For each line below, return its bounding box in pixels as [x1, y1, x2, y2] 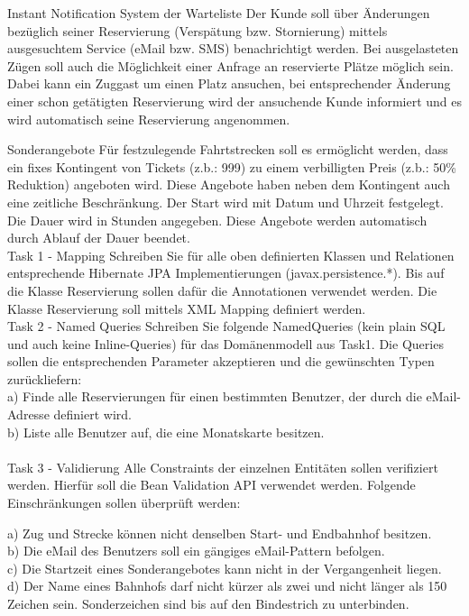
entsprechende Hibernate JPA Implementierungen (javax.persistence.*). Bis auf [7, 263, 445, 282]
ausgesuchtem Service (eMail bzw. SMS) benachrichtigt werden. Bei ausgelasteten [7, 39, 459, 58]
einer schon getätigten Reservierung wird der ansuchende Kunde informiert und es [7, 91, 463, 110]
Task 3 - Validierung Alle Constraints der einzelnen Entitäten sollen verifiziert [7, 457, 438, 476]
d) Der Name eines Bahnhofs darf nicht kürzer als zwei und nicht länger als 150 [7, 576, 447, 595]
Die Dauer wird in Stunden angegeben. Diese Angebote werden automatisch [7, 210, 428, 229]
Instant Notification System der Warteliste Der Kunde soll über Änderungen [7, 4, 430, 22]
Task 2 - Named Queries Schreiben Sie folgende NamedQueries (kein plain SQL [7, 317, 446, 336]
